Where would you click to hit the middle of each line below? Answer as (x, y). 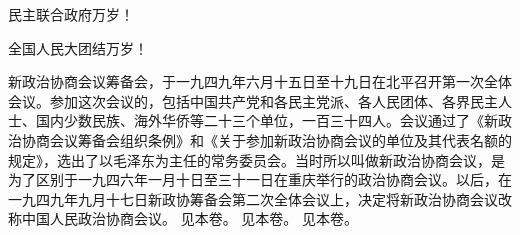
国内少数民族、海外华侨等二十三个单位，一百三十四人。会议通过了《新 (266, 120)
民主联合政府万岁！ (71, 14)
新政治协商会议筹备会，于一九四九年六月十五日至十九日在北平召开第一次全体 (260, 81)
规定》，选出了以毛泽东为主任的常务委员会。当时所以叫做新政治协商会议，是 (256, 159)
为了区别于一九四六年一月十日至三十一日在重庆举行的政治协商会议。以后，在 (260, 179)
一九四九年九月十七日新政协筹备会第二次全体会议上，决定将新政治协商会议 (253, 198)
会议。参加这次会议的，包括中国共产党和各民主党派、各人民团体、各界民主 (253, 100)
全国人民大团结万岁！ (78, 47)
